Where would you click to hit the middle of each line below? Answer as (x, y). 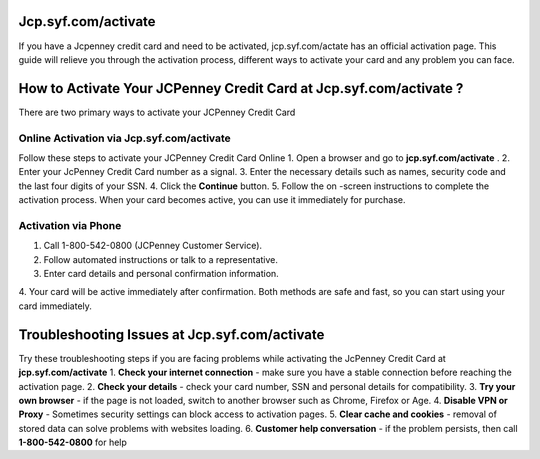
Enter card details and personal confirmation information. (161, 274)
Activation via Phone (70, 225)
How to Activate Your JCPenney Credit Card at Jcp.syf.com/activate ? (241, 88)
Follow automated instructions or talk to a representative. (161, 259)
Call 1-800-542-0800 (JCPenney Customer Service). (153, 246)
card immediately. (55, 306)
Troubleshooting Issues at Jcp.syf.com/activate (171, 334)
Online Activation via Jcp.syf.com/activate (125, 138)
